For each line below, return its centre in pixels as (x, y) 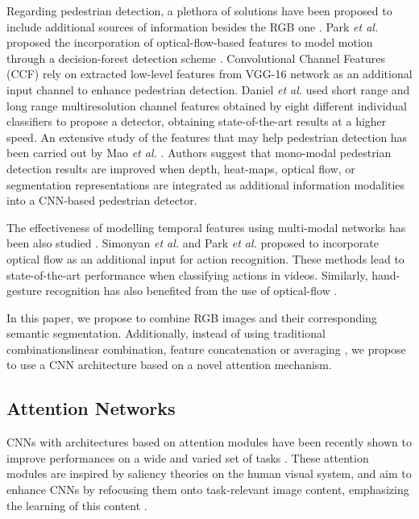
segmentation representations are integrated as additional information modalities (206, 184)
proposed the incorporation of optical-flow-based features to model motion (190, 42)
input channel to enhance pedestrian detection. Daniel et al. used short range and (208, 89)
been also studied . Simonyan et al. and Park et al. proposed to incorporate (193, 243)
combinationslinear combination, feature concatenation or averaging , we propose (206, 349)
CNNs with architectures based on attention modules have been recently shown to (209, 442)
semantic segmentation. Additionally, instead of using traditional (166, 333)
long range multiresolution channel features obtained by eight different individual (207, 105)
